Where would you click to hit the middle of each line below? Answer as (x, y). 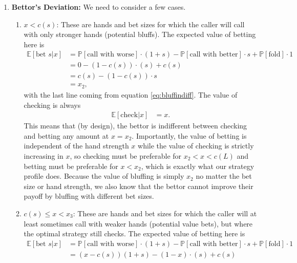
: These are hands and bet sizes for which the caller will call (151, 24)
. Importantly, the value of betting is (189, 135)
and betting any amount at (66, 135)
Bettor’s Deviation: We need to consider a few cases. (99, 7)
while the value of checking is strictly (196, 146)
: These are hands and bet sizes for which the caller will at (165, 213)
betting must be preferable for (71, 166)
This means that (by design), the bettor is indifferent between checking (135, 126)
